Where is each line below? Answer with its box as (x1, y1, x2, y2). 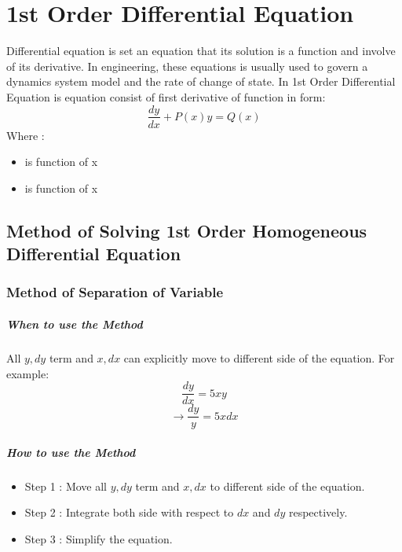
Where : (6, 127, 45, 143)
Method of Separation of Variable (6, 282, 224, 302)
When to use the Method (6, 315, 143, 332)
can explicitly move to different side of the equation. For (123, 349, 395, 366)
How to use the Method (6, 443, 136, 460)
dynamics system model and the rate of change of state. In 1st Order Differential (6, 73, 396, 90)
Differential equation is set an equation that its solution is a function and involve (6, 42, 396, 59)
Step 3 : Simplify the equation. (24, 530, 173, 546)
